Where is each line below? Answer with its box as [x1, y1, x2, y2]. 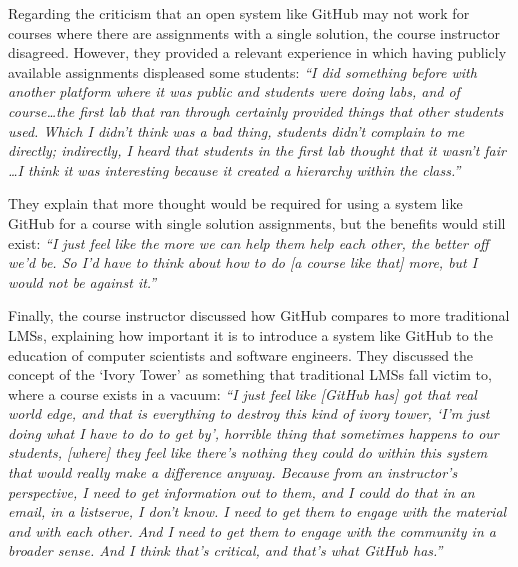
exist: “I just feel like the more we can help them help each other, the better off [8, 232, 489, 253]
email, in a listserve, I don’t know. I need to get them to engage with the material [8, 501, 507, 522]
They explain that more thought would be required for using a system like [8, 193, 463, 214]
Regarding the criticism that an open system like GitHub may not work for [8, 3, 470, 23]
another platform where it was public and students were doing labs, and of [8, 81, 460, 102]
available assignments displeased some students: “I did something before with [8, 61, 477, 82]
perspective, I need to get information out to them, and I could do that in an [8, 481, 475, 502]
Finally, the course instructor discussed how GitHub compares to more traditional [8, 305, 510, 326]
